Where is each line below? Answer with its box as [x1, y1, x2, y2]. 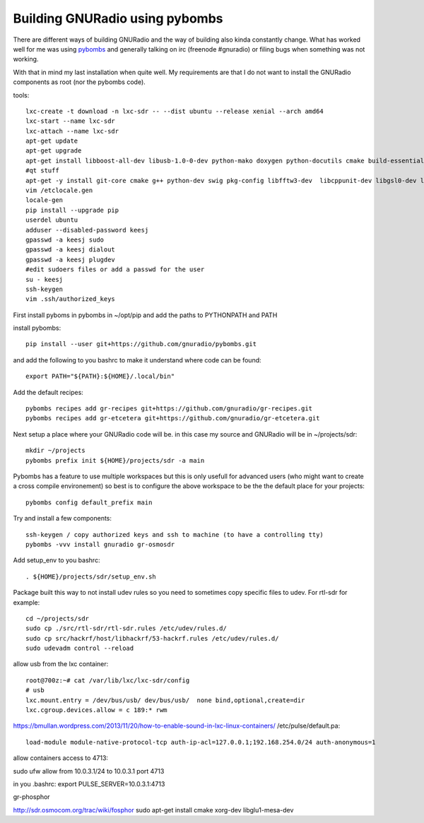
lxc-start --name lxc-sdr [25, 117, 116, 125]
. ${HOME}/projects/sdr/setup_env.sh [25, 572, 157, 581]
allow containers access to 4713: [13, 754, 109, 762]
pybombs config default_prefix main [25, 498, 153, 507]
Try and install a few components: [13, 514, 112, 523]
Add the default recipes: [13, 388, 84, 396]
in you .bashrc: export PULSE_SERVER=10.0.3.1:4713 [13, 779, 165, 788]
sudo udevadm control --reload [25, 644, 134, 653]
